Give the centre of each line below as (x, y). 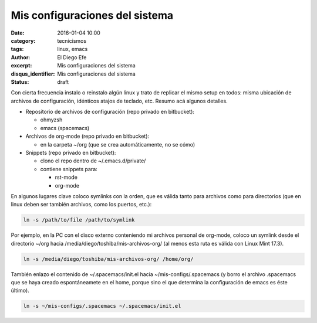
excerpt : (21, 66)
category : (23, 40)
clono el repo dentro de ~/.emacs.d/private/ (93, 161)
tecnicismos (72, 40)
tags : (17, 49)
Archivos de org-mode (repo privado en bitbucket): (87, 136)
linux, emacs (72, 49)
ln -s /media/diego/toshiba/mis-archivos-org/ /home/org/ (108, 259)
